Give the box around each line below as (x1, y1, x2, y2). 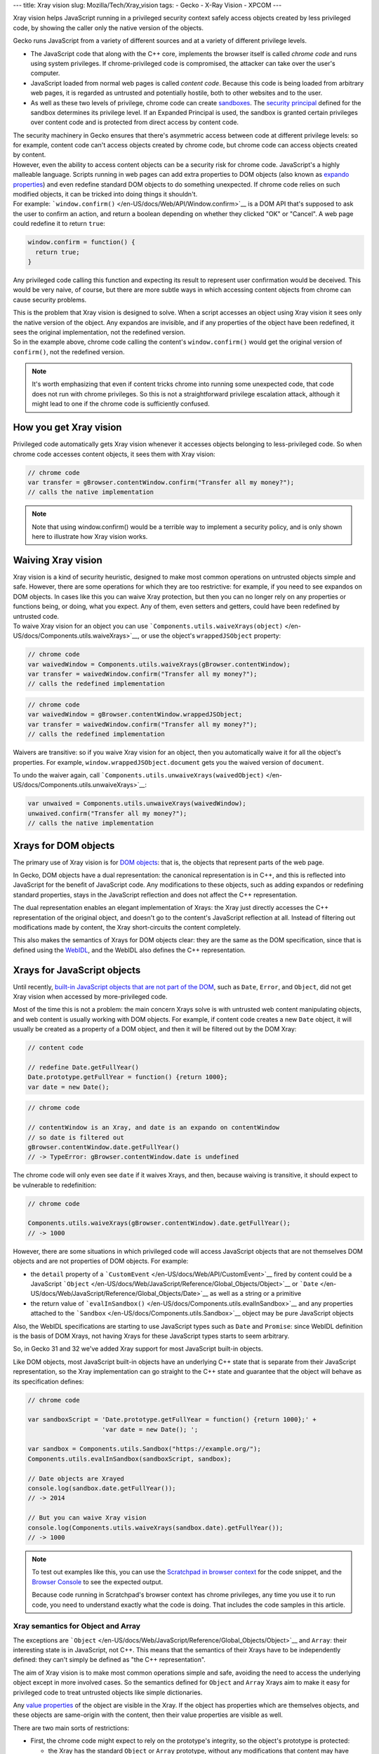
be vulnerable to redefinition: (13, 1181, 97, 1189)
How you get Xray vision (13, 422, 122, 434)
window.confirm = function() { (27, 239, 136, 246)
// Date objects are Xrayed (27, 1474, 124, 1482)
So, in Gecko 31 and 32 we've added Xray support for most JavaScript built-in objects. (13, 1344, 263, 1353)
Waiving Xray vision (13, 554, 102, 566)
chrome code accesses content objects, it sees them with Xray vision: (13, 450, 215, 458)
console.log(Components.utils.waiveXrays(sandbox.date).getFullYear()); (27, 1523, 284, 1532)
